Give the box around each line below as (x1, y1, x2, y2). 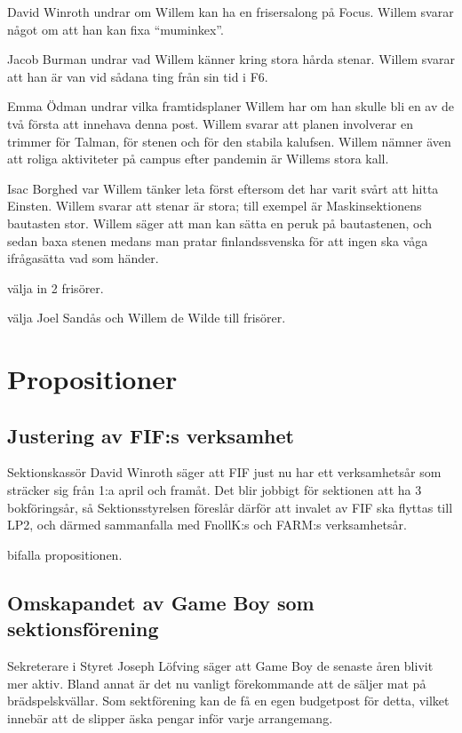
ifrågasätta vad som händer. (7, 249, 159, 267)
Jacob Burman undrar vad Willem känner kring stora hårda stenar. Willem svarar (7, 50, 455, 68)
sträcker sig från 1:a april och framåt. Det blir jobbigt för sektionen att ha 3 (7, 481, 422, 499)
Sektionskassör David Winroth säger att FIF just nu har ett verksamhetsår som (7, 463, 442, 482)
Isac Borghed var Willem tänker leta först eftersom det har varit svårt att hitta (7, 179, 439, 197)
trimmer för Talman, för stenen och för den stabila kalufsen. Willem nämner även (7, 131, 451, 150)
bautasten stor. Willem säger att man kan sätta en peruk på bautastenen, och (7, 213, 433, 232)
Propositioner (7, 361, 178, 397)
